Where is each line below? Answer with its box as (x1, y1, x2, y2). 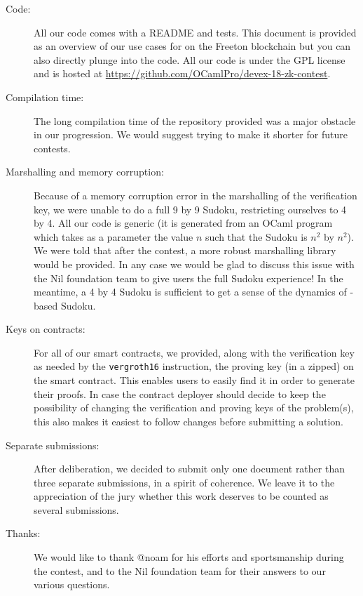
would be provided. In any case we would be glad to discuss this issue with (34, 256, 355, 271)
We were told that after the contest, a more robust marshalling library (34, 243, 336, 258)
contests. (34, 140, 71, 155)
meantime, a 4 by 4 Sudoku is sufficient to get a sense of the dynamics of (34, 284, 347, 299)
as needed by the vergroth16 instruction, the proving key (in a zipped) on (34, 359, 354, 373)
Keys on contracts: (6, 322, 85, 336)
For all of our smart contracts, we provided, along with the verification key (34, 345, 355, 359)
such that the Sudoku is (205, 229, 308, 244)
